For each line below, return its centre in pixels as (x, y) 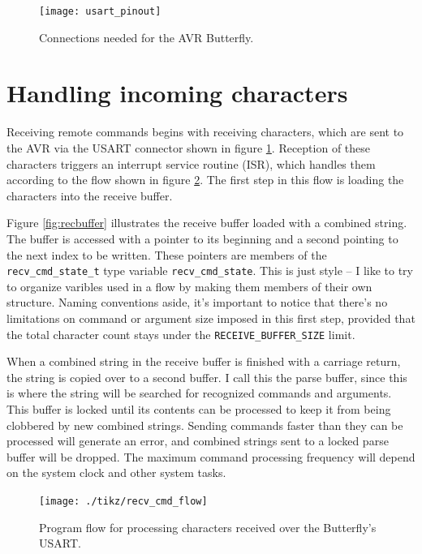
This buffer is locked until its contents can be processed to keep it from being (199, 409)
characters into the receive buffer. (90, 195)
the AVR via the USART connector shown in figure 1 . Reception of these (189, 147)
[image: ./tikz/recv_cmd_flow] (123, 501)
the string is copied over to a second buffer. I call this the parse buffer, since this (207, 377)
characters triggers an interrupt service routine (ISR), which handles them (191, 163)
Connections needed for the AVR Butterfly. (146, 37)
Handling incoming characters (177, 93)
